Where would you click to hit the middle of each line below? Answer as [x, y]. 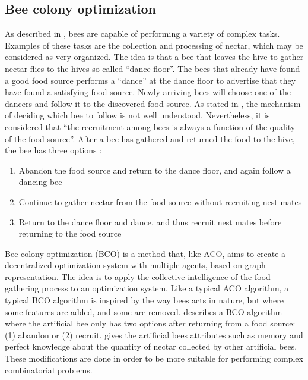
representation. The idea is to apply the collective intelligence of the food [138, 276]
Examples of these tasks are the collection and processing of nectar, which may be [154, 45]
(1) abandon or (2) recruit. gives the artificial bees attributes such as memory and [154, 335]
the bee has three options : [53, 150]
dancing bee [40, 182]
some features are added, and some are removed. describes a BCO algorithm [144, 311]
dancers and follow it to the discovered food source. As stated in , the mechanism [153, 103]
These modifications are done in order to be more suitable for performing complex [154, 358]
